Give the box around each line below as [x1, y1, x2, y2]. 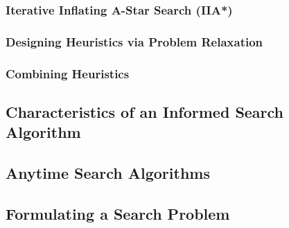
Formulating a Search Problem [6, 202, 230, 224]
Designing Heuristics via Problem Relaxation [6, 33, 263, 50]
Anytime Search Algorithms [6, 162, 210, 184]
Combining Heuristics [6, 64, 130, 82]
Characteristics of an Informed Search [6, 100, 284, 122]
